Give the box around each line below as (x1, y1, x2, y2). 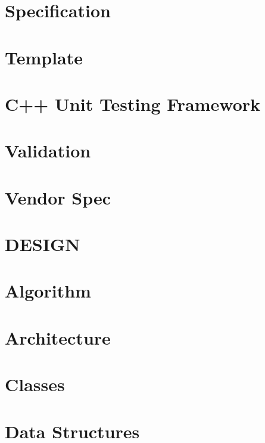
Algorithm (5, 278, 91, 303)
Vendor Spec (5, 185, 111, 209)
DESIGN (5, 232, 80, 256)
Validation (5, 138, 91, 163)
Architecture (5, 325, 111, 349)
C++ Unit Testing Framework (5, 91, 261, 116)
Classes (5, 372, 65, 396)
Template (5, 45, 83, 69)
